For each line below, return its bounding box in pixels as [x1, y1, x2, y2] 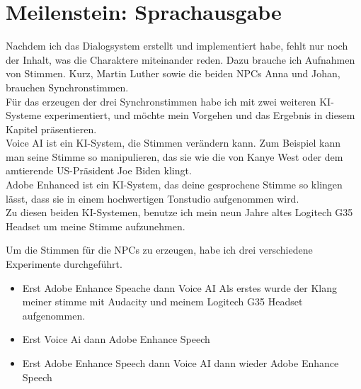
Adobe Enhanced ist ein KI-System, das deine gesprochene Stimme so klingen [6, 177, 343, 192]
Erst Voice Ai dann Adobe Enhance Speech [22, 332, 210, 346]
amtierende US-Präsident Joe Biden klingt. [6, 163, 192, 178]
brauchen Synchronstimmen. [6, 79, 129, 94]
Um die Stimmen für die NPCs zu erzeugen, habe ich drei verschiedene [6, 242, 313, 257]
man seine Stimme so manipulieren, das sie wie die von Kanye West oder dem [6, 149, 343, 164]
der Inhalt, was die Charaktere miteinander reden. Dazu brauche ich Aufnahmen [6, 52, 355, 67]
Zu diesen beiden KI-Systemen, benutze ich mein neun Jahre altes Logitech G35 [6, 205, 353, 220]
